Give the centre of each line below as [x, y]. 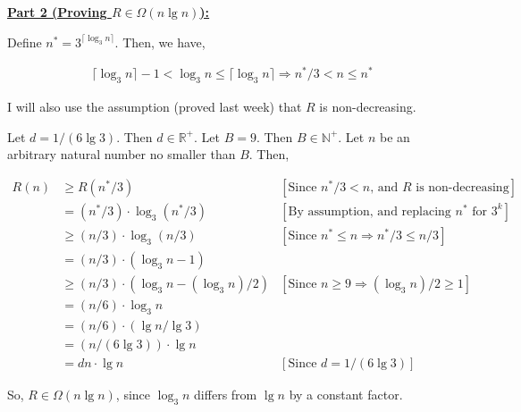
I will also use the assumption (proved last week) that [155, 107]
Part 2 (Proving [57, 12]
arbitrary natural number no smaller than [122, 154]
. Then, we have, [160, 42]
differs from [226, 394]
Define [25, 42]
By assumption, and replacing [370, 211]
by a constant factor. [346, 394]
